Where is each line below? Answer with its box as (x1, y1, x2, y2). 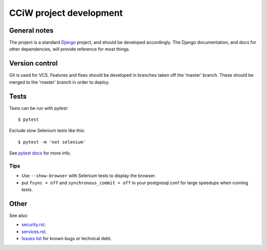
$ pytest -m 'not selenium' (18, 139, 86, 145)
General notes (9, 26, 54, 35)
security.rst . (21, 222, 46, 228)
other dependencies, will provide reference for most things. (9, 46, 131, 52)
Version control (9, 59, 58, 68)
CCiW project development (9, 7, 123, 18)
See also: (9, 213, 28, 219)
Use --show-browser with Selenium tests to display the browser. (21, 173, 156, 179)
